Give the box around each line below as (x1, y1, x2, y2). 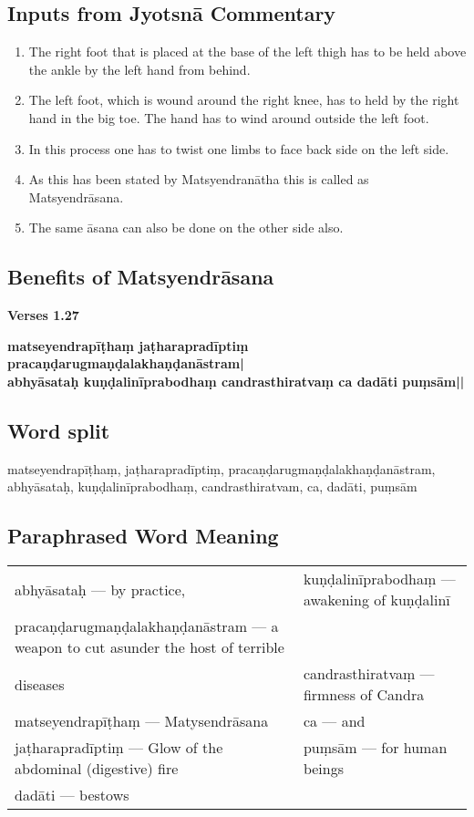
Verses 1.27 (7, 305, 79, 325)
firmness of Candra (303, 684, 425, 706)
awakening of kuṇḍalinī (303, 589, 450, 611)
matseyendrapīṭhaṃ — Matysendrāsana (15, 710, 269, 732)
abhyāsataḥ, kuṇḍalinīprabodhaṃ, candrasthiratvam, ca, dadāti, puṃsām (7, 477, 417, 496)
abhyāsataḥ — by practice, (15, 578, 186, 600)
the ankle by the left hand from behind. (28, 59, 251, 78)
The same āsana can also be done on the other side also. (28, 218, 344, 237)
